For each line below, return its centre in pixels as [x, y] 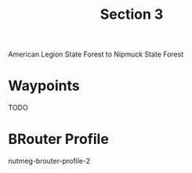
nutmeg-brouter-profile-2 [49, 161]
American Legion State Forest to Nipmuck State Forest [96, 54]
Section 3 [132, 14]
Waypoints [44, 86]
